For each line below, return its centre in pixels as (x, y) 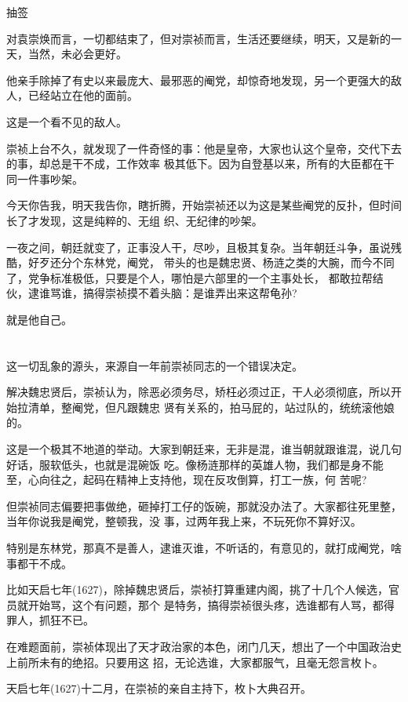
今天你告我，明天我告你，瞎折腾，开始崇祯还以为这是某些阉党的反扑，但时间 (204, 205)
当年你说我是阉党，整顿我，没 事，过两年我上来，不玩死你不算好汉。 (184, 521)
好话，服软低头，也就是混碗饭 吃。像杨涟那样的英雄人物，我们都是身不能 (195, 464)
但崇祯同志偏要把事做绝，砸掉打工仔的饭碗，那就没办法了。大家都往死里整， (204, 506)
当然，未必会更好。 (77, 54)
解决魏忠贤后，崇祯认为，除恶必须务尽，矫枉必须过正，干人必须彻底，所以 (199, 392)
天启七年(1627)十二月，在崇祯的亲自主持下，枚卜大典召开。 (159, 688)
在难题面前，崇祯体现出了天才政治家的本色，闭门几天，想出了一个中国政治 (199, 646)
